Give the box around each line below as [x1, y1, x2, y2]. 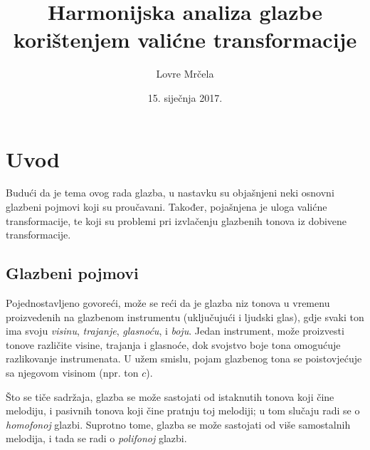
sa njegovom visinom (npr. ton [6, 365, 139, 380]
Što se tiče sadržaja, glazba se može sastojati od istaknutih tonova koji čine [6, 389, 334, 404]
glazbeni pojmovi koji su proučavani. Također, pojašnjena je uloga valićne [6, 199, 327, 214]
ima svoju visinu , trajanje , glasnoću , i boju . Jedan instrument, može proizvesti [6, 323, 344, 338]
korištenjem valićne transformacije [13, 25, 357, 54]
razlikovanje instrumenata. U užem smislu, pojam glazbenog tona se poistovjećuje [6, 351, 362, 366]
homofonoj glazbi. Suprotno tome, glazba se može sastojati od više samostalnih [6, 417, 351, 431]
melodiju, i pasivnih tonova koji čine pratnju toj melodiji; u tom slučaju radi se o [6, 403, 360, 418]
